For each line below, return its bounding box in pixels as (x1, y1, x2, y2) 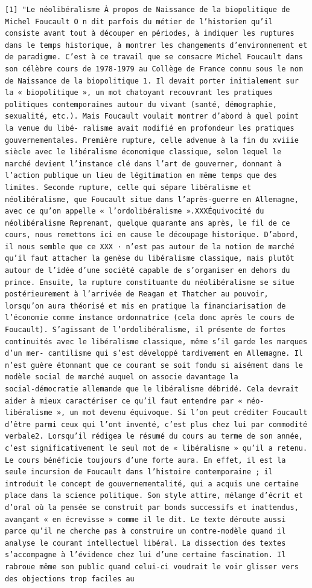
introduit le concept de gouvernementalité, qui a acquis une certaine (5, 479, 299, 488)
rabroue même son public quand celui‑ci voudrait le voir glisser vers (5, 562, 299, 571)
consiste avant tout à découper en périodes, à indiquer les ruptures (5, 29, 294, 38)
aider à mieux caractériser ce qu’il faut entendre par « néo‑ (5, 396, 264, 405)
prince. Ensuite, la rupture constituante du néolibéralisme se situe (5, 278, 294, 287)
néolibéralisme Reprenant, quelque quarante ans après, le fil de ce (5, 218, 290, 227)
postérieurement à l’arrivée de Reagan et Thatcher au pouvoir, (5, 290, 269, 299)
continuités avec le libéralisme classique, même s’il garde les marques (5, 337, 308, 346)
